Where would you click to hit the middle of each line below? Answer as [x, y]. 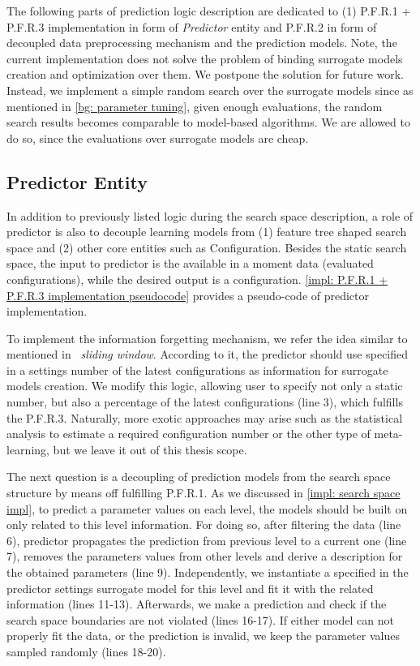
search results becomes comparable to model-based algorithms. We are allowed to [208, 122]
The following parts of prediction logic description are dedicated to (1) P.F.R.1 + [209, 11]
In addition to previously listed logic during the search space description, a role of [210, 215]
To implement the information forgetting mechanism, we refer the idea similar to [207, 338]
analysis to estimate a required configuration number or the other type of [189, 434]
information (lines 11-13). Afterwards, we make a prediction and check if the [197, 604]
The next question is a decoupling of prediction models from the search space [199, 477]
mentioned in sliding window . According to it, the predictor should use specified [208, 354]
